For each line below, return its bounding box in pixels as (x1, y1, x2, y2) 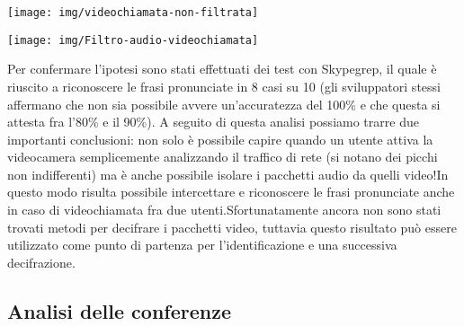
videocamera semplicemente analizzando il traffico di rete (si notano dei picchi (7, 147, 438, 166)
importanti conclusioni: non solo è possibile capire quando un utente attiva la (7, 129, 433, 148)
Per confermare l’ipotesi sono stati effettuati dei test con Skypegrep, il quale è (7, 59, 437, 78)
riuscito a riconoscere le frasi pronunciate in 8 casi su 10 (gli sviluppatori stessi (7, 76, 441, 95)
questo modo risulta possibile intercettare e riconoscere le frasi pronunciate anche (7, 182, 455, 201)
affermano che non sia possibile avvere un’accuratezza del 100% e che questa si (7, 94, 441, 113)
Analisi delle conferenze (7, 296, 231, 324)
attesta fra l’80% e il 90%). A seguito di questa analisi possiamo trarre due (7, 112, 419, 131)
